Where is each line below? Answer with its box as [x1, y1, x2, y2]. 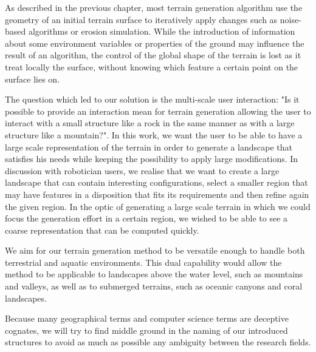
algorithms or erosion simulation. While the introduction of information [28, 25, 295, 38]
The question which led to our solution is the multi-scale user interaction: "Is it [5, 93, 300, 106]
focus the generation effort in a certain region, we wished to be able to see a [5, 212, 288, 225]
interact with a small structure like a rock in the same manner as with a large [5, 117, 295, 129]
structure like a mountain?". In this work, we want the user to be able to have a [5, 128, 303, 141]
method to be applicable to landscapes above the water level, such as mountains [5, 268, 303, 280]
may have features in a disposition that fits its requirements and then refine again [5, 188, 309, 200]
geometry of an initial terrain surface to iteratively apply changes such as [5, 13, 278, 25]
